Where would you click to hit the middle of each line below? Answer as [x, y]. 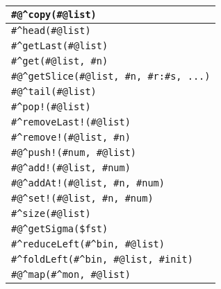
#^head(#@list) [51, 30]
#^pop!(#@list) [51, 107]
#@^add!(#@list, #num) [71, 168]
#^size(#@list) [51, 213]
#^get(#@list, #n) [60, 61]
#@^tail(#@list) [54, 91]
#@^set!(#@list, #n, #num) [82, 198]
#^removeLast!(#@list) [71, 122]
